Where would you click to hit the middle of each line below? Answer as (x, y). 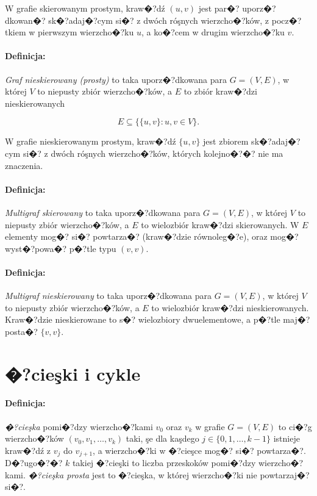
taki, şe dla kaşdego (162, 438)
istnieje (287, 438)
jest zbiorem (226, 141)
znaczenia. (24, 165)
